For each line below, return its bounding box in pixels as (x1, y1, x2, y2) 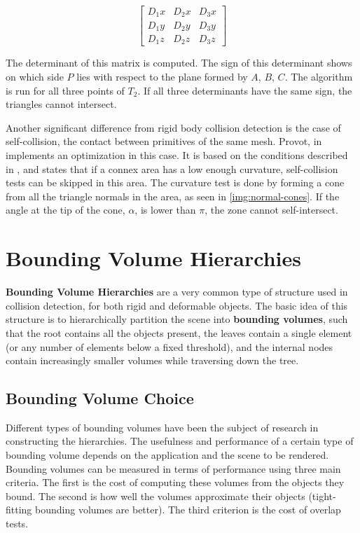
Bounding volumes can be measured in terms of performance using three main (6, 461, 341, 476)
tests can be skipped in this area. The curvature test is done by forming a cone (6, 175, 345, 190)
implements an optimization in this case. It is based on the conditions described (6, 148, 348, 162)
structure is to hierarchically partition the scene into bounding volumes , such (6, 312, 348, 326)
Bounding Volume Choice (6, 387, 194, 409)
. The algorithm (284, 69, 353, 84)
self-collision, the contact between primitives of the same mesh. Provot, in (6, 134, 322, 148)
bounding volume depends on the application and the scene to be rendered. (6, 448, 329, 462)
